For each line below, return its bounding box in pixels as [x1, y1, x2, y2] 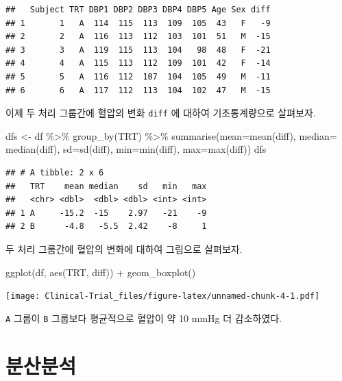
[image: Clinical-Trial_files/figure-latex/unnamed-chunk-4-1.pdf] [5, 291, 320, 302]
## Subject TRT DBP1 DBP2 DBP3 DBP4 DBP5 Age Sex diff [5, 5, 271, 14]
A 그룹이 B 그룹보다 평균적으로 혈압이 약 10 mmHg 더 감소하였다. [5, 310, 282, 325]
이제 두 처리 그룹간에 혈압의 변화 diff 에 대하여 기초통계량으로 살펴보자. [5, 106, 316, 120]
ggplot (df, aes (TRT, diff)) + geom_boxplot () [5, 265, 196, 279]
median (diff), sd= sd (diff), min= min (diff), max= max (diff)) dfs [5, 142, 267, 156]
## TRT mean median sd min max [5, 181, 207, 191]
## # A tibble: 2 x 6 [5, 168, 104, 177]
